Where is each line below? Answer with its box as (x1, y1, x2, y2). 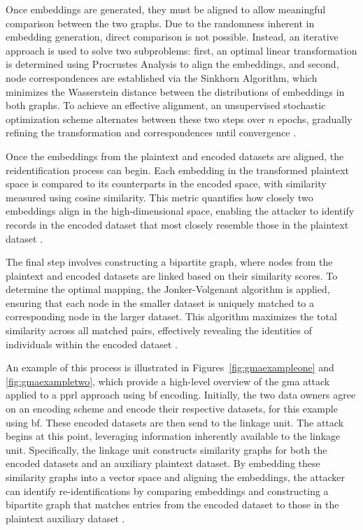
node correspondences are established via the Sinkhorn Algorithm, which (6, 70, 318, 85)
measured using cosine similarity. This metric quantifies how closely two (6, 189, 313, 204)
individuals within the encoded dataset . (6, 336, 178, 351)
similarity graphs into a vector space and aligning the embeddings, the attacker (6, 470, 346, 484)
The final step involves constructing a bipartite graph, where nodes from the (6, 255, 333, 269)
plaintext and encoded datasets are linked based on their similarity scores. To (6, 268, 338, 282)
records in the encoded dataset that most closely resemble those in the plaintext (6, 217, 349, 231)
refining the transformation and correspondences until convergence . (6, 125, 297, 140)
